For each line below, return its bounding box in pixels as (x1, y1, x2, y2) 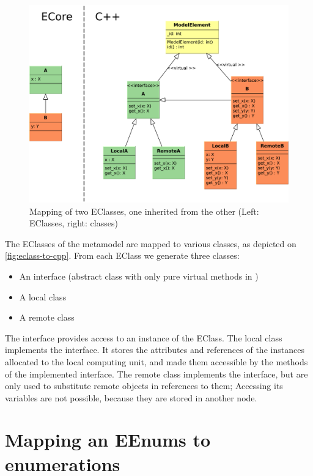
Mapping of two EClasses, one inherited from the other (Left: (29, 204, 259, 217)
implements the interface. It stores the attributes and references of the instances (5, 343, 304, 356)
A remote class (19, 311, 75, 324)
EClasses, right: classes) (29, 217, 118, 229)
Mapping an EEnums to (5, 427, 211, 452)
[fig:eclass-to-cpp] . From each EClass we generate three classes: (5, 249, 240, 262)
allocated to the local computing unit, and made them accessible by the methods (5, 355, 308, 368)
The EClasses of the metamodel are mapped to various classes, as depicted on (5, 237, 296, 250)
